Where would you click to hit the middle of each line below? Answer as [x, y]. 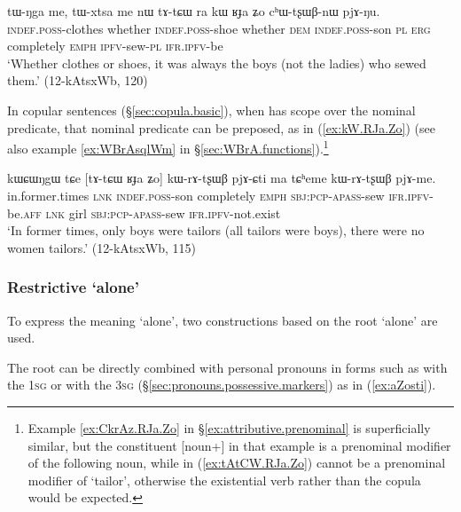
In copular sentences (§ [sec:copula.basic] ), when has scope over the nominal [211, 110]
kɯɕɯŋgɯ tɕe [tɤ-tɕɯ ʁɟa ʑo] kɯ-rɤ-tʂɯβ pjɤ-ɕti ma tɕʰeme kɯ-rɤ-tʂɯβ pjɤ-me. [222, 178]
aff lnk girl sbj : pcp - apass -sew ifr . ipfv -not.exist [152, 213]
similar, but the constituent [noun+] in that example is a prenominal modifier [239, 445]
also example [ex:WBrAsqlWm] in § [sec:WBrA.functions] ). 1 [168, 147]
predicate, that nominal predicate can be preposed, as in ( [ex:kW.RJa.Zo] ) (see [221, 127]
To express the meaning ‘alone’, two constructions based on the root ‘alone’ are [223, 320]
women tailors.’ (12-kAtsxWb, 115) [102, 247]
